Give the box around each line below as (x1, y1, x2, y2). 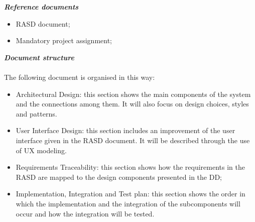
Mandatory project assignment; (16, 35, 112, 46)
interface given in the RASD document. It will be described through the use (16, 135, 250, 145)
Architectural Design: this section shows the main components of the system (16, 88, 251, 99)
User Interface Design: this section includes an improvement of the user (16, 125, 235, 136)
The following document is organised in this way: (4, 71, 155, 82)
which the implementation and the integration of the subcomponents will (16, 198, 240, 208)
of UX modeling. (16, 145, 67, 155)
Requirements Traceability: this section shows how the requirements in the (16, 162, 245, 172)
